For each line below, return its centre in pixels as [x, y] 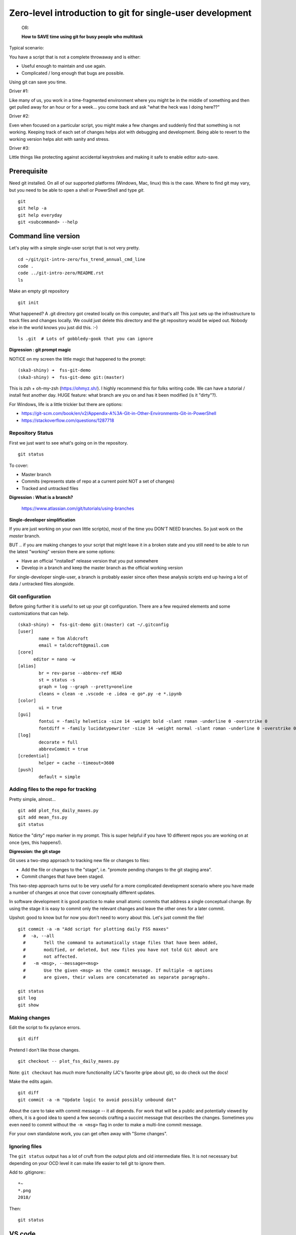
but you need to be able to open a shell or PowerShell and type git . [77, 190]
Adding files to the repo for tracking [53, 789]
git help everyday [40, 215]
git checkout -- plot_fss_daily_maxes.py [69, 1061]
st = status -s [57, 680]
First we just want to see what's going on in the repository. [69, 443]
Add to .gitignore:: [28, 1172]
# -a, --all [39, 936]
